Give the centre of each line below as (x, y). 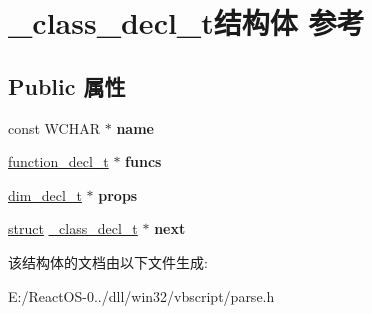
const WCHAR (54, 127)
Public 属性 (67, 85)
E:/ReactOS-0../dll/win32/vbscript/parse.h (141, 295)
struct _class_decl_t (73, 228)
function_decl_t (58, 161)
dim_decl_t (45, 194)
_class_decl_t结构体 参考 (186, 22)
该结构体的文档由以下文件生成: (108, 261)
